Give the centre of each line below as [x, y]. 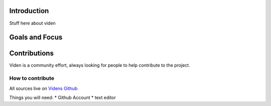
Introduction [29, 11]
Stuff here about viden [33, 23]
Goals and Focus [36, 37]
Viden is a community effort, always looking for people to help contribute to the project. [100, 65]
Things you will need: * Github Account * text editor [63, 97]
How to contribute [32, 78]
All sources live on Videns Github [43, 88]
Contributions [31, 54]
